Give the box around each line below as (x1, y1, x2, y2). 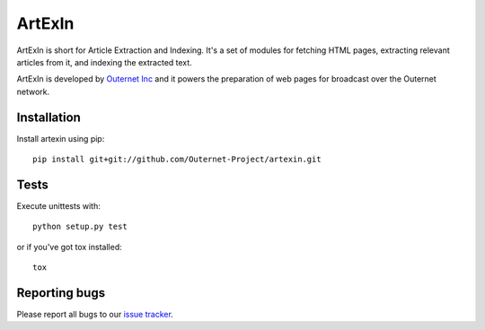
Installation (16, 109, 81, 125)
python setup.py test (32, 221, 128, 232)
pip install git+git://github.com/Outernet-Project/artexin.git (32, 154, 322, 165)
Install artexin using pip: (16, 133, 105, 143)
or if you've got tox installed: (16, 241, 122, 252)
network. (16, 86, 50, 97)
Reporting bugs (16, 285, 106, 300)
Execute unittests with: (16, 200, 101, 211)
